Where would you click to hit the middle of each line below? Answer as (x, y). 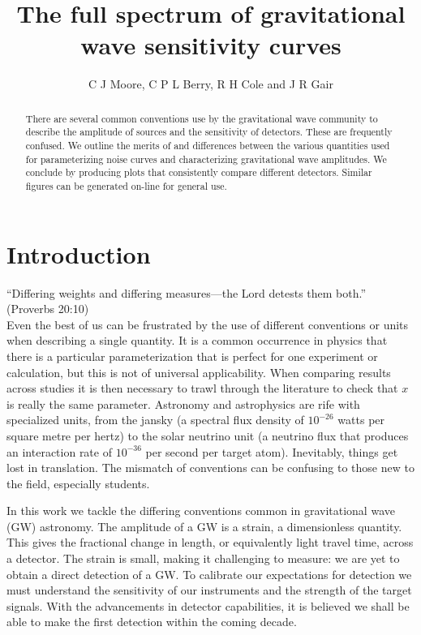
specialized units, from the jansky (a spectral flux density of (155, 420)
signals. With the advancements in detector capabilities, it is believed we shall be (208, 605)
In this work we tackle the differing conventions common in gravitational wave (201, 511)
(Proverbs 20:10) (48, 309)
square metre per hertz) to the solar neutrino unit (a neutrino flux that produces (208, 435)
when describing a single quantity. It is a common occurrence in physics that (197, 340)
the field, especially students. (78, 483)
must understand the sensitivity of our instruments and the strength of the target (209, 590)
